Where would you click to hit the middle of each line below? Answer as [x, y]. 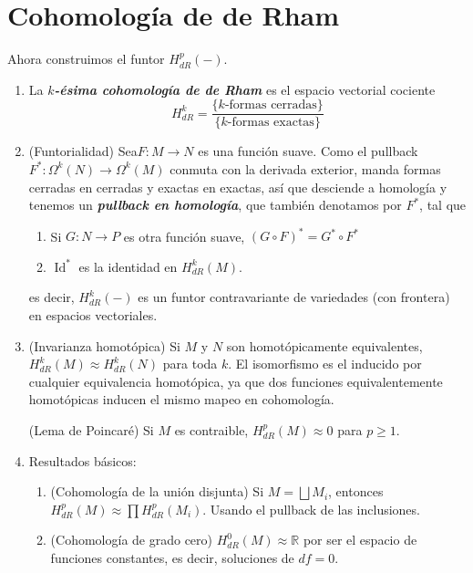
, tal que [443, 205]
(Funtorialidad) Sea [83, 151]
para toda [190, 364]
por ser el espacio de [360, 540]
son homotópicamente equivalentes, [324, 345]
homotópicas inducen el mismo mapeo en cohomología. [181, 399]
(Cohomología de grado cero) [132, 540]
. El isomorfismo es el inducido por [325, 364]
